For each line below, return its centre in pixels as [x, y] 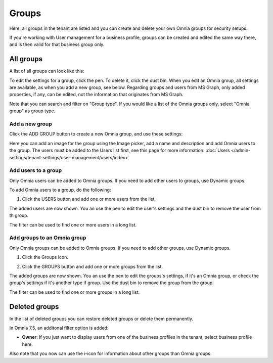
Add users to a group [36, 170]
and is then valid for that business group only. [57, 44]
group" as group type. [32, 111]
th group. [19, 215]
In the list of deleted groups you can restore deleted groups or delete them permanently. [101, 319]
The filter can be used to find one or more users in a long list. [73, 224]
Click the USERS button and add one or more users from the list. [89, 199]
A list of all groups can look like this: [47, 71]
